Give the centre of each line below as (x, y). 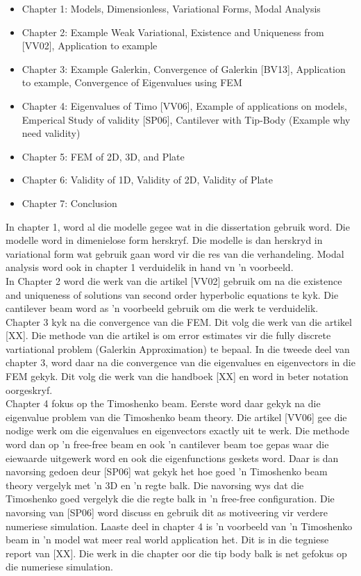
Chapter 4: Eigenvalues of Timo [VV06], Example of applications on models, (184, 105)
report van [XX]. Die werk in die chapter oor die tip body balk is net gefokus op (176, 553)
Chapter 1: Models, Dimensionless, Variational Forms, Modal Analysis (171, 8)
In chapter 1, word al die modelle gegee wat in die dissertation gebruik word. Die (178, 226)
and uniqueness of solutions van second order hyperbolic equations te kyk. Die (172, 294)
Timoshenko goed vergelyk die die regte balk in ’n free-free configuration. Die (170, 499)
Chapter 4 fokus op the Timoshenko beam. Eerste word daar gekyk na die (163, 403)
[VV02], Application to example (90, 46)
